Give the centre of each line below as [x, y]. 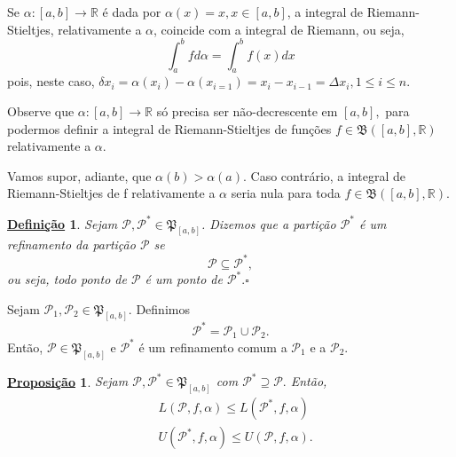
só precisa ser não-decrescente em [247, 111]
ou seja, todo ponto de [67, 279]
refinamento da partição [71, 244]
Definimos [163, 308]
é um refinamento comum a [213, 347]
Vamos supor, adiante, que [79, 175]
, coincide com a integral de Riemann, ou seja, [279, 29]
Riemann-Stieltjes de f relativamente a [111, 193]
